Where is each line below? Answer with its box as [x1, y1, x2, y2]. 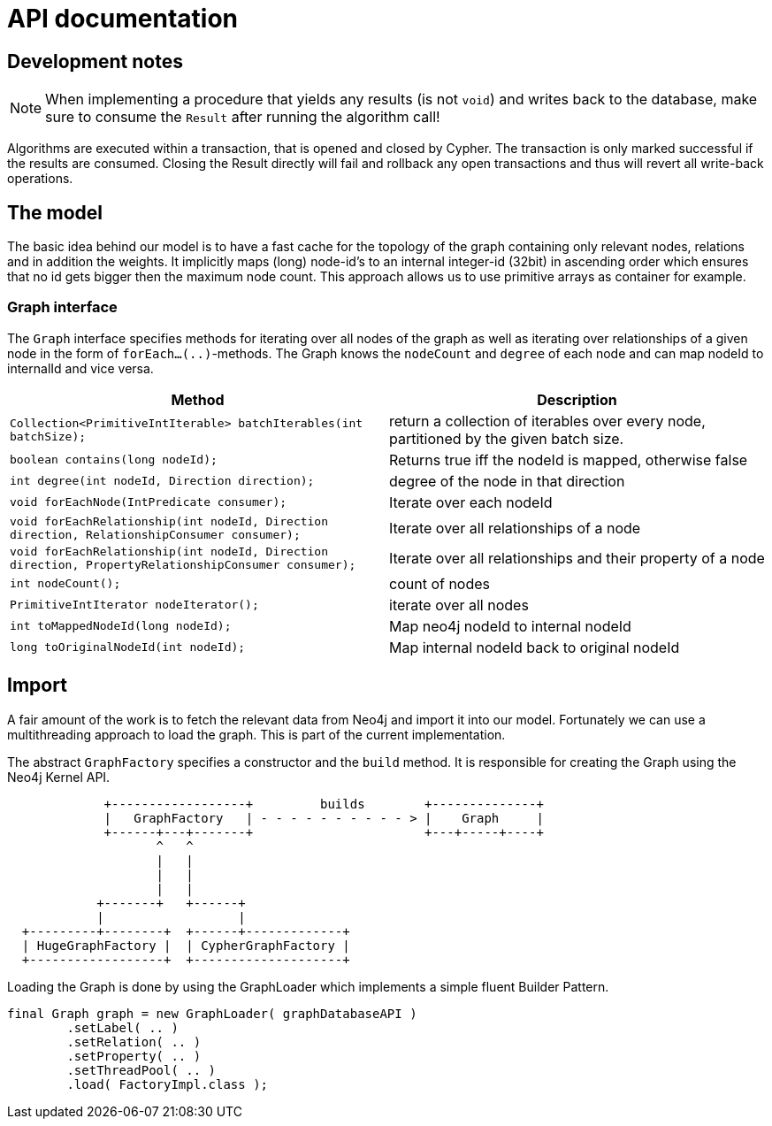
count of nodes [389, 574, 491, 593]
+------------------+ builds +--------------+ [103, 796, 544, 811]
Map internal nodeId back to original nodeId [389, 638, 680, 656]
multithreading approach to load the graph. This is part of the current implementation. [7, 726, 506, 742]
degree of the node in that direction [389, 471, 625, 490]
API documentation [7, 4, 239, 34]
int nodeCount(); [10, 577, 121, 591]
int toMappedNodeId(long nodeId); [10, 619, 232, 633]
